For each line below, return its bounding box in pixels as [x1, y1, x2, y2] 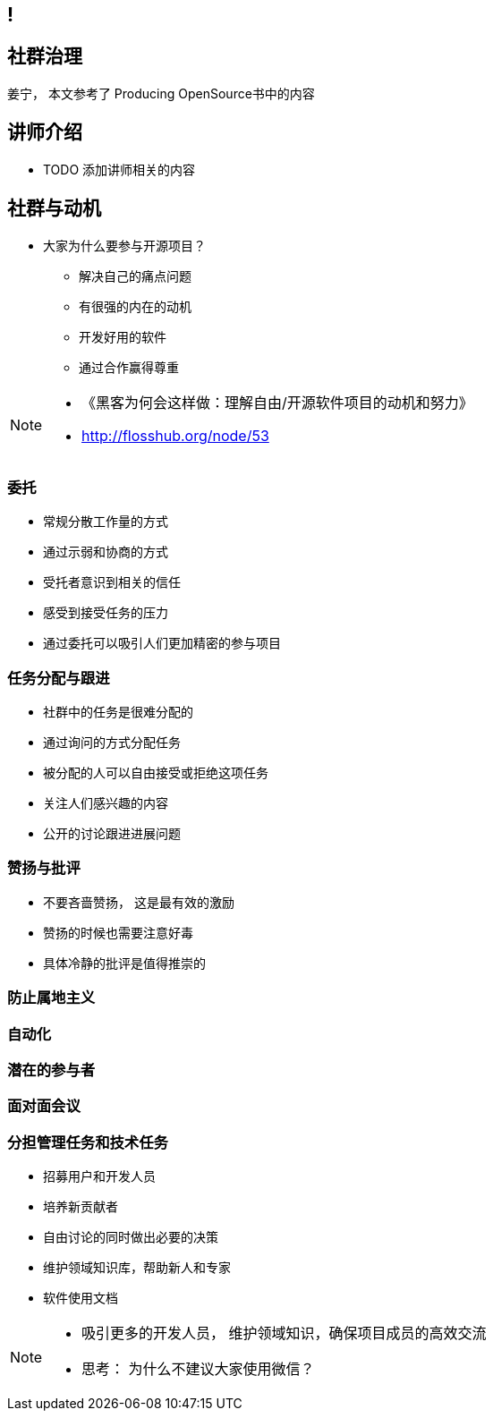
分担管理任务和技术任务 [7, 1133, 168, 1151]
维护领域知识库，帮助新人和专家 [43, 1260, 231, 1276]
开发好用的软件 [79, 328, 166, 344]
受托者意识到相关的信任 [43, 574, 181, 590]
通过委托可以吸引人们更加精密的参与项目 [43, 635, 281, 651]
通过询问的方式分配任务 [43, 734, 181, 751]
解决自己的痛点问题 [79, 267, 191, 284]
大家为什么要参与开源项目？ [43, 237, 206, 253]
